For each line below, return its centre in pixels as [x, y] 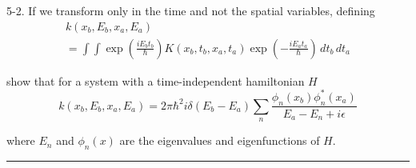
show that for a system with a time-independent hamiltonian [156, 80]
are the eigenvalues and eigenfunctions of [220, 140]
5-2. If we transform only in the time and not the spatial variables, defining [191, 10]
